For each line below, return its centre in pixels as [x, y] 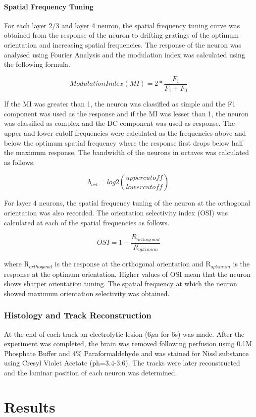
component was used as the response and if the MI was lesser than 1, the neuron [126, 113]
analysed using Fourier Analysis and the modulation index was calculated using [125, 54]
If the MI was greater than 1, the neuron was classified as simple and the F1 [120, 104]
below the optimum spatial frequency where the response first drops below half [124, 142]
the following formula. [37, 64]
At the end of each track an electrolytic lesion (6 [77, 334]
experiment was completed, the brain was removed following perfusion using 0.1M [128, 343]
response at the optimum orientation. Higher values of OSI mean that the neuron [127, 274]
